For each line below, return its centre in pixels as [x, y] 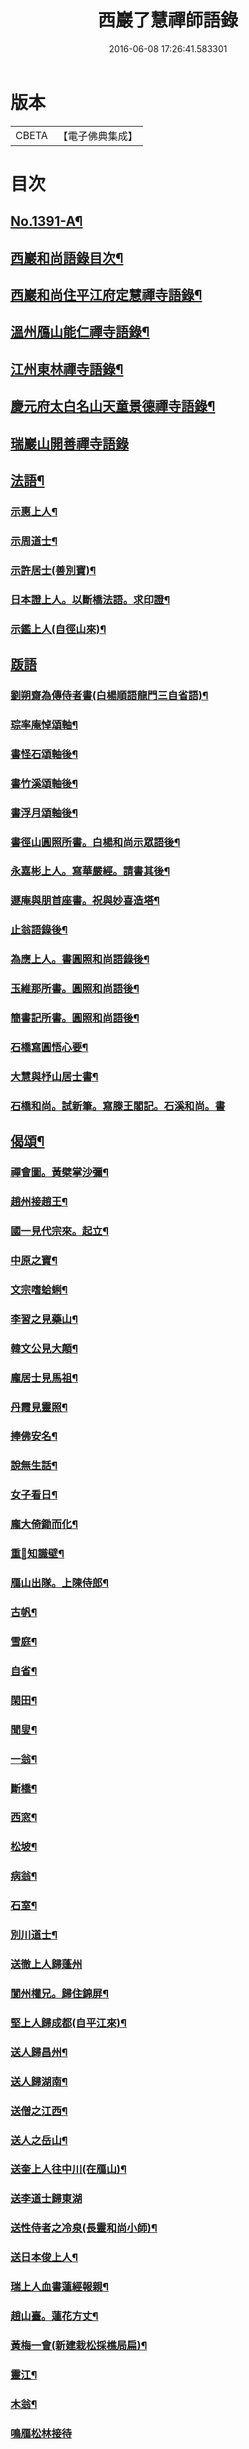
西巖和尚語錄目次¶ [67, 257]
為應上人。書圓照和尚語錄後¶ [80, 959]
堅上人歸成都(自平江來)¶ [68, 2023]
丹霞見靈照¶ [39, 1407]
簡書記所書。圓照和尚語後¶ [75, 1018]
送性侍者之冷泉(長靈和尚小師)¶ [84, 2228]
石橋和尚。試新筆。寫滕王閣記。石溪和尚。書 [118, 1106]
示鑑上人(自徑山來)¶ [58, 629]
